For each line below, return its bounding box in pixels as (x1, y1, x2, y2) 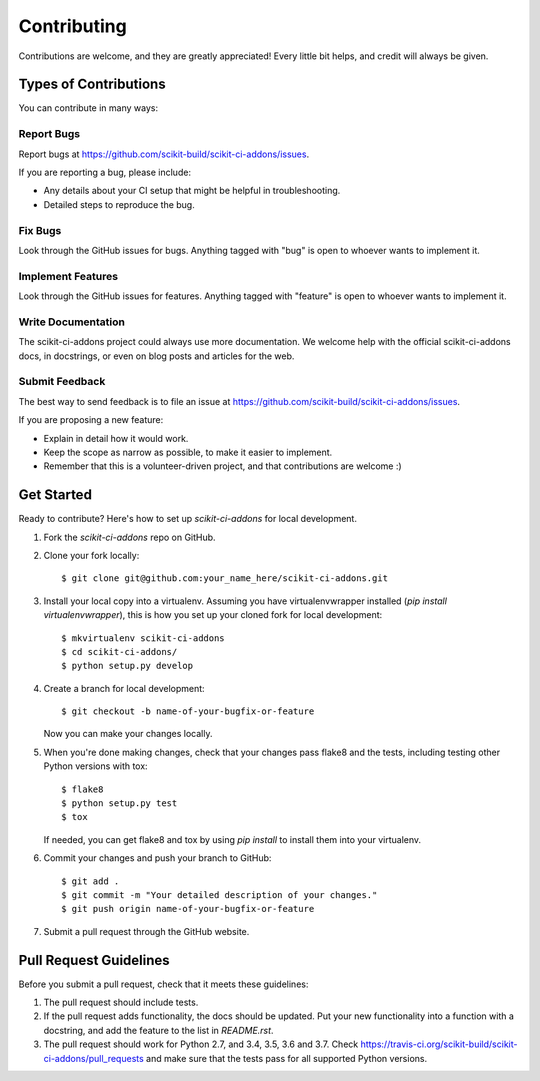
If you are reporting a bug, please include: (18, 166, 192, 178)
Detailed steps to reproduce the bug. (43, 198, 195, 210)
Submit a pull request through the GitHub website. (43, 925, 250, 937)
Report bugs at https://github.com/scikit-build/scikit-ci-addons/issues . (18, 148, 310, 160)
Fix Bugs (18, 223, 62, 237)
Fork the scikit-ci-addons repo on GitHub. (43, 531, 216, 543)
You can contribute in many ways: (18, 102, 159, 114)
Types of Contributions (18, 76, 166, 93)
